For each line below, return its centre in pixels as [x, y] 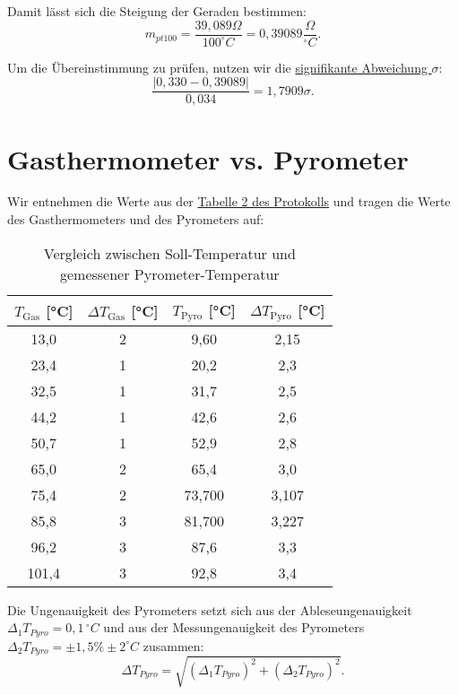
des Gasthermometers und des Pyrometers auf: [136, 219]
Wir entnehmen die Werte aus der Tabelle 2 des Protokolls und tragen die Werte [229, 201]
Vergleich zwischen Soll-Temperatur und [169, 253]
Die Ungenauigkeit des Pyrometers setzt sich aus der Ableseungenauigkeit [210, 609]
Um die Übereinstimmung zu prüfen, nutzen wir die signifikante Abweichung [217, 67]
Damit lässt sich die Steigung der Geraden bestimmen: [157, 11]
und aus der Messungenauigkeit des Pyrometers [234, 627]
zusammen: [173, 645]
